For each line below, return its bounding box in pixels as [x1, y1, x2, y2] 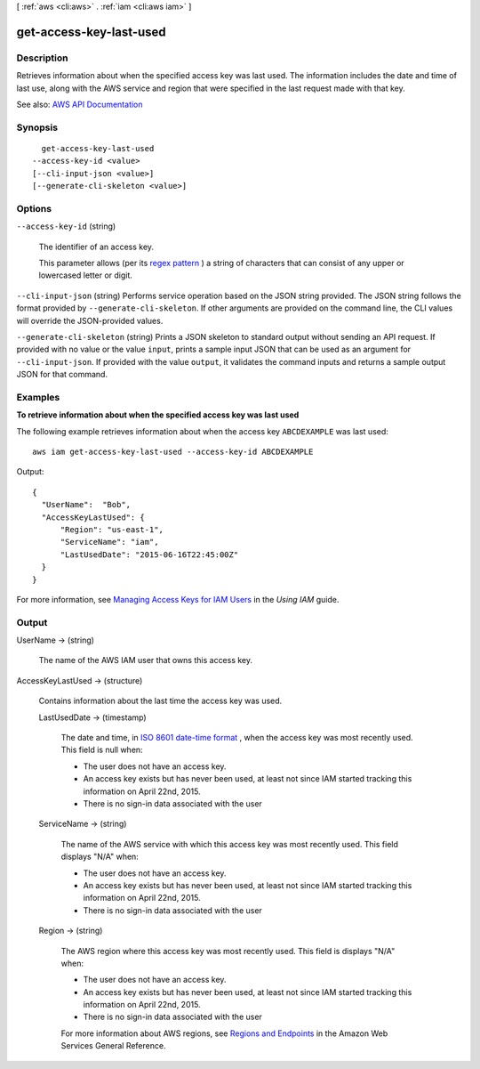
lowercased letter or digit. [38, 270, 133, 280]
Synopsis [16, 121, 58, 134]
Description [16, 52, 68, 64]
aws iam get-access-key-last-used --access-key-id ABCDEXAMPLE [32, 447, 314, 458]
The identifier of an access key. [38, 241, 155, 252]
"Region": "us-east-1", [60, 524, 164, 534]
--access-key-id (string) [16, 221, 116, 231]
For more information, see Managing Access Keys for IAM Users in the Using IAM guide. [16, 594, 340, 604]
